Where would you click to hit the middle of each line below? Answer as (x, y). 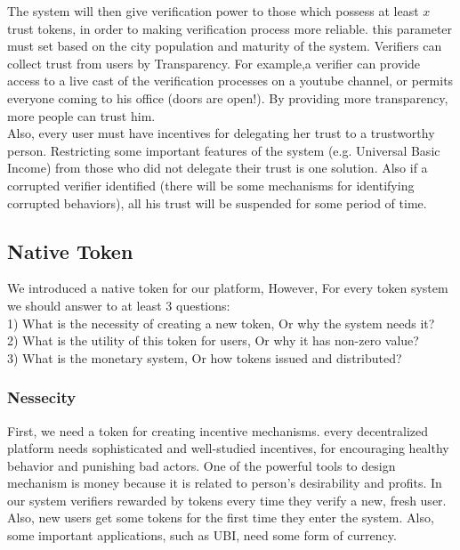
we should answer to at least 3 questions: (119, 305)
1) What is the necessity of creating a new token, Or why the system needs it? (221, 323)
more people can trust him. (81, 115)
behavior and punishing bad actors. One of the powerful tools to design (202, 465)
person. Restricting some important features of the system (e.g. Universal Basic (224, 150)
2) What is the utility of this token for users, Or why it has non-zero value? (213, 340)
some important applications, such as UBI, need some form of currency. (202, 535)
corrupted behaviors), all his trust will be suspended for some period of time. (217, 202)
